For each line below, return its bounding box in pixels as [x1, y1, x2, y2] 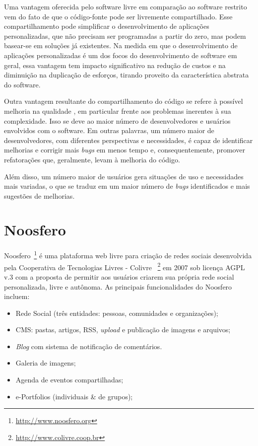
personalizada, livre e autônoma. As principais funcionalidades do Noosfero [4, 281, 232, 292]
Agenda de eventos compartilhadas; [15, 374, 124, 385]
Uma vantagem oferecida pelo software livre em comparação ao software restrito [4, 1, 247, 11]
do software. [4, 79, 41, 89]
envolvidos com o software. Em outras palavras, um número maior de [4, 125, 214, 136]
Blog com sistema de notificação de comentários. [15, 341, 162, 351]
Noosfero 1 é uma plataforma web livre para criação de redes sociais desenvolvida [4, 249, 252, 261]
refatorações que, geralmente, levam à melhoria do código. [4, 154, 180, 164]
